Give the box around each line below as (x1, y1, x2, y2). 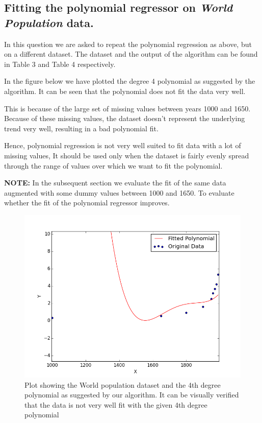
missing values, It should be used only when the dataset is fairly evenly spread (4, 150, 249, 160)
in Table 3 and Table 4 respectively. (4, 58, 116, 69)
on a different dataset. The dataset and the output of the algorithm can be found (4, 49, 258, 59)
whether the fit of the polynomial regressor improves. (4, 197, 170, 208)
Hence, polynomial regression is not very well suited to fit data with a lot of (4, 140, 241, 151)
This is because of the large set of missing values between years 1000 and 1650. (4, 103, 251, 113)
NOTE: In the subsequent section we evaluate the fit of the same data (4, 177, 226, 188)
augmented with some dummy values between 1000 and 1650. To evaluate (4, 187, 234, 198)
